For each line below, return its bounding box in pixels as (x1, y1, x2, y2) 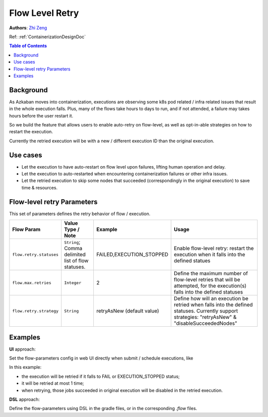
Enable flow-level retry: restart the (174, 245, 254, 252)
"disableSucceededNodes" (174, 320, 238, 327)
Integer (64, 280, 81, 285)
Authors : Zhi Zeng (9, 25, 47, 31)
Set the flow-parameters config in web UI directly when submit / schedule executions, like (9, 355, 194, 361)
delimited (64, 251, 86, 258)
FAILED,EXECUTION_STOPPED (96, 251, 169, 258)
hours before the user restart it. (9, 113, 73, 119)
